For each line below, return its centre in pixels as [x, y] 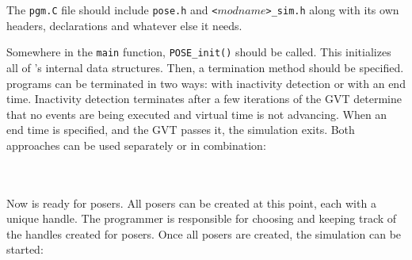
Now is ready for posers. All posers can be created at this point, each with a [191, 203]
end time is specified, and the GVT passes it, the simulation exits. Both [181, 130]
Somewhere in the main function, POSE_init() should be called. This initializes [199, 52]
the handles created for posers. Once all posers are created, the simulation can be [204, 233]
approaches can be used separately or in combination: [136, 145]
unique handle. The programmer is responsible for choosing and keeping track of [202, 218]
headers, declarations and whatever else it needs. [124, 25]
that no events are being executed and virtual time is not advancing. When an [197, 114]
